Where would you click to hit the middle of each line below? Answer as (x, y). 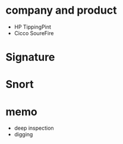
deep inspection (34, 128)
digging (23, 134)
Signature (30, 57)
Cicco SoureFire (34, 33)
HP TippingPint (33, 27)
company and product (61, 10)
